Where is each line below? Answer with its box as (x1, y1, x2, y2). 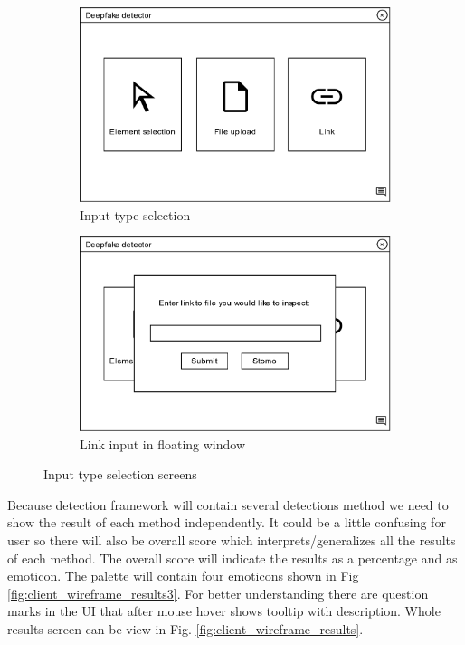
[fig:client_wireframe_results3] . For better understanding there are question (7, 583, 429, 602)
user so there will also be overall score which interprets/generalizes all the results (7, 531, 456, 550)
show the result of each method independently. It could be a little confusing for (7, 513, 446, 532)
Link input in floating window (80, 434, 246, 453)
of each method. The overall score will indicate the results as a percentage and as (7, 548, 458, 567)
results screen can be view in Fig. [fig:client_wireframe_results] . (7, 620, 364, 639)
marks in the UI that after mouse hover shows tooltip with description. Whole (7, 602, 441, 621)
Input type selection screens (43, 465, 197, 484)
